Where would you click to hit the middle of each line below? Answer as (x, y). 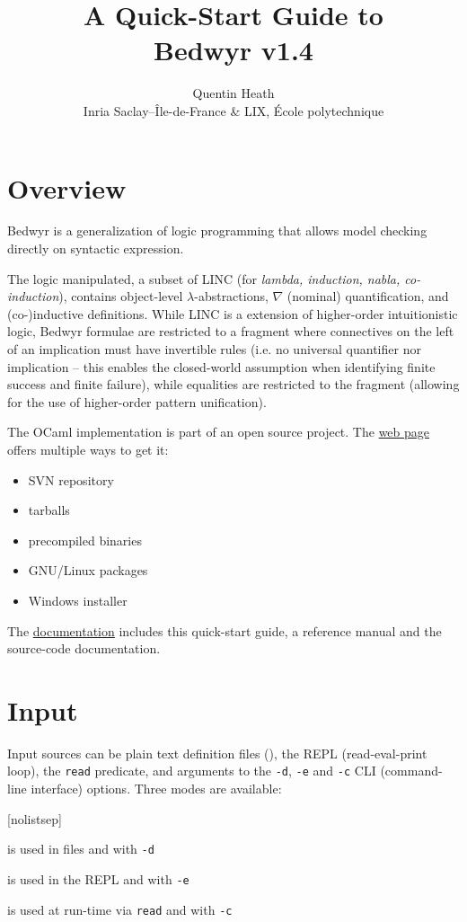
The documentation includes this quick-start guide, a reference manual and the (225, 630)
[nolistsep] (35, 818)
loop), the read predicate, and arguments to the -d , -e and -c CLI (192, 771)
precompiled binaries (85, 540)
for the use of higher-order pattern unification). (137, 401)
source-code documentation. (84, 648)
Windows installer (78, 600)
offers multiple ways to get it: (88, 449)
